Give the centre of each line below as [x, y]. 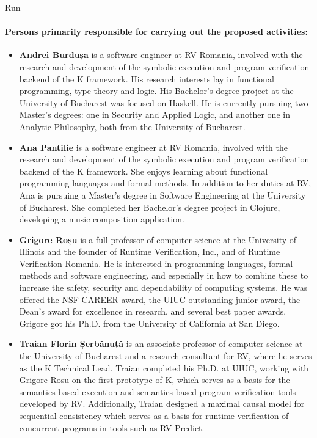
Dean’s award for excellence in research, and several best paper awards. [153, 311]
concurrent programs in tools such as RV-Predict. [112, 427]
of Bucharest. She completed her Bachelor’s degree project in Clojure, [150, 207]
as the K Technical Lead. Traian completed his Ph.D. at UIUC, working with [164, 367]
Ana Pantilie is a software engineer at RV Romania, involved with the [153, 147]
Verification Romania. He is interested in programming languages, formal [156, 263]
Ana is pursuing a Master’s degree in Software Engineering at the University [162, 195]
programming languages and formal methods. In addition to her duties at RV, [165, 183]
